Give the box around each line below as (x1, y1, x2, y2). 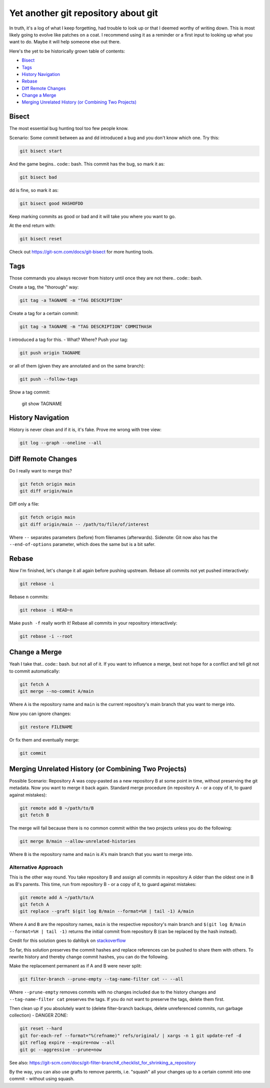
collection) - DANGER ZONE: (9, 1012, 68, 1018)
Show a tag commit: (9, 389, 50, 395)
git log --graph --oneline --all (19, 440, 102, 446)
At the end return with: (9, 222, 56, 228)
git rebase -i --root (19, 633, 73, 639)
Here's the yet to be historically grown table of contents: (9, 48, 125, 54)
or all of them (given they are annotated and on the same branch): (9, 363, 145, 369)
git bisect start (19, 148, 62, 153)
